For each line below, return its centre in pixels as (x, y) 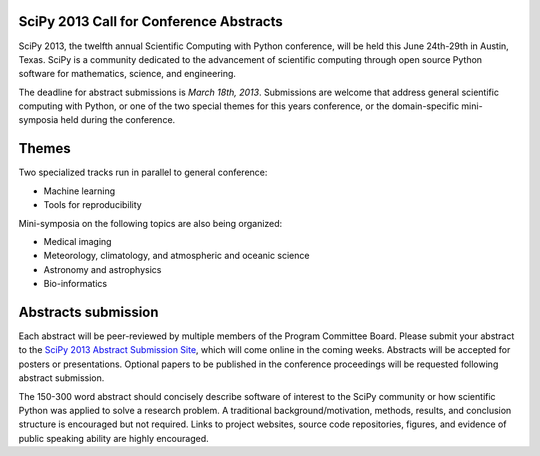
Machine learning (79, 191)
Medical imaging (77, 241)
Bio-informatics (75, 284)
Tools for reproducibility (92, 205)
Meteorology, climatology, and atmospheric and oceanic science (176, 256)
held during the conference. (118, 120)
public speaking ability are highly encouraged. (113, 438)
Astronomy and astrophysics (102, 269)
